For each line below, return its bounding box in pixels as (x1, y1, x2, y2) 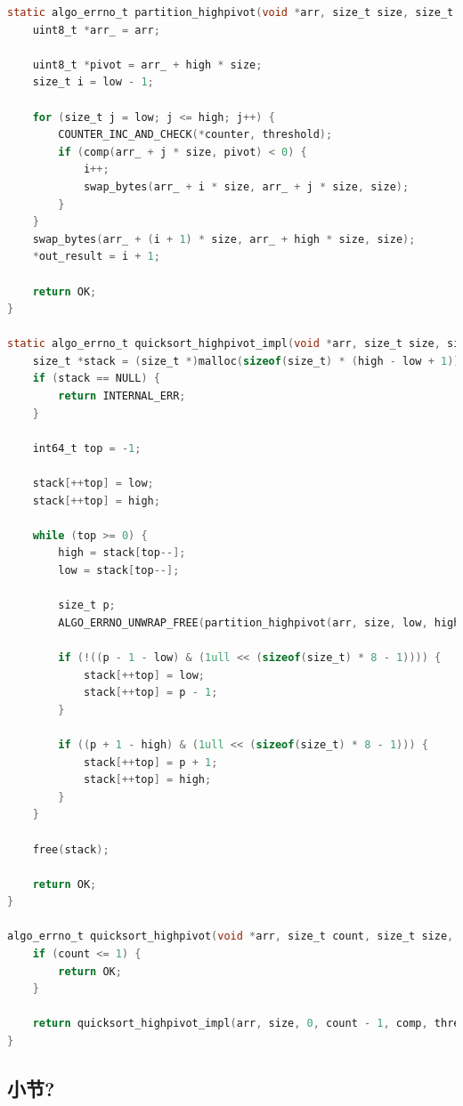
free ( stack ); (32, 843, 110, 856)
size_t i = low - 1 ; (32, 76, 154, 89)
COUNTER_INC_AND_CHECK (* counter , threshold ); (58, 128, 333, 141)
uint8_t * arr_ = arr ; (32, 23, 160, 36)
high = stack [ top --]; (58, 546, 186, 560)
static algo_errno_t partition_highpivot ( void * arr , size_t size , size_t (7, 6, 454, 19)
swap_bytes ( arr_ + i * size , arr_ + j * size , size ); (83, 180, 410, 193)
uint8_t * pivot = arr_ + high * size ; (32, 58, 263, 71)
